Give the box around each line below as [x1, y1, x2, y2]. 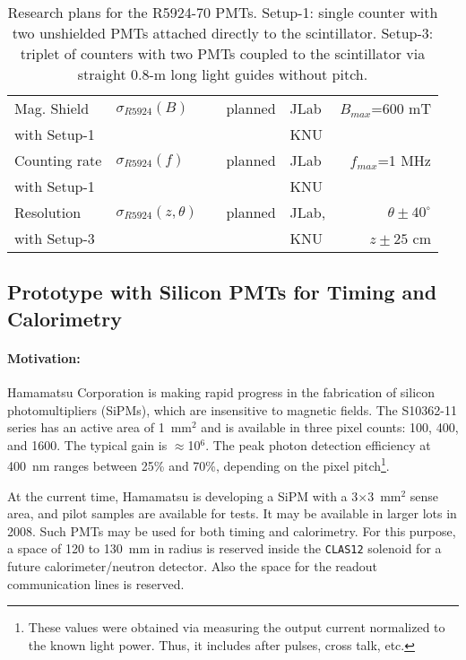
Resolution [14, 202, 82, 222]
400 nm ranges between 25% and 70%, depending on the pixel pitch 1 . [7, 454, 390, 474]
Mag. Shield [14, 98, 90, 118]
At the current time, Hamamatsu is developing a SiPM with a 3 [7, 486, 358, 505]
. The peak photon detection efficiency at [205, 435, 431, 454]
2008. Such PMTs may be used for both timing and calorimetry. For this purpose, [7, 521, 456, 540]
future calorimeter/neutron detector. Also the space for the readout [7, 557, 378, 576]
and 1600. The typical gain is [7, 435, 168, 454]
